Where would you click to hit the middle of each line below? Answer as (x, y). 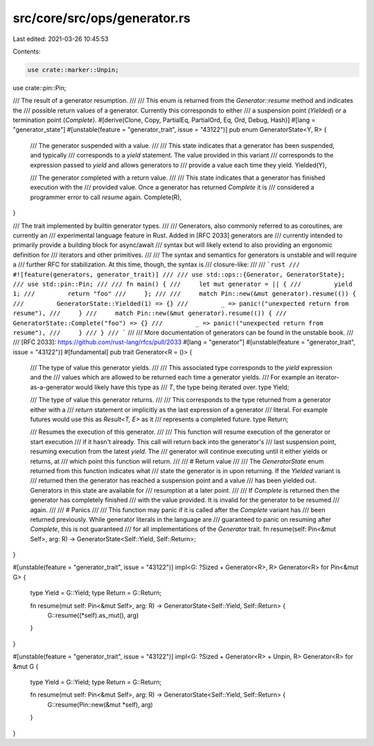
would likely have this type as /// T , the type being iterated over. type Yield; (182, 387)
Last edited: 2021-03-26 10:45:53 (61, 39)
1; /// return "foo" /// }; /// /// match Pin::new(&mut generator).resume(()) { (185, 294)
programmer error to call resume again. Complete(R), (106, 197)
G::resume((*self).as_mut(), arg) (93, 616)
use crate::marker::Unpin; (73, 70)
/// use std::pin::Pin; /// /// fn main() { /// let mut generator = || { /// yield (182, 284)
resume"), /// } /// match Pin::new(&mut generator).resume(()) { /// (150, 313)
